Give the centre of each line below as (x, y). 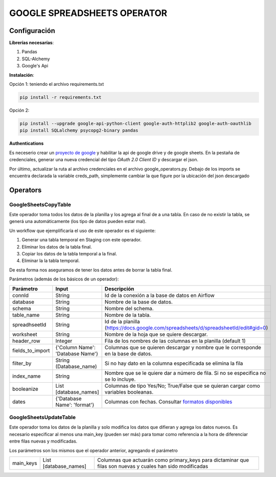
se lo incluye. (120, 379)
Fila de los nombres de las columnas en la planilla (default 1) (175, 341)
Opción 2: (19, 110)
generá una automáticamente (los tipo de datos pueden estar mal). (78, 222)
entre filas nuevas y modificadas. (43, 441)
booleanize (25, 389)
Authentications (26, 143)
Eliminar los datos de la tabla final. (57, 246)
